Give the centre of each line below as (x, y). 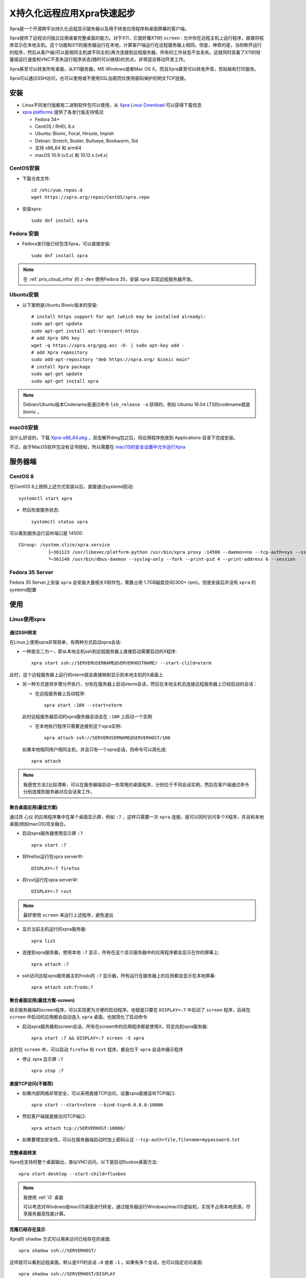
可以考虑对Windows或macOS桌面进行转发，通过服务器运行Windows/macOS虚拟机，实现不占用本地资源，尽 (137, 1207)
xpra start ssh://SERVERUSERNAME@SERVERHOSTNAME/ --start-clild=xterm (121, 663)
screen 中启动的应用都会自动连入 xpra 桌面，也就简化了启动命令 (79, 1017)
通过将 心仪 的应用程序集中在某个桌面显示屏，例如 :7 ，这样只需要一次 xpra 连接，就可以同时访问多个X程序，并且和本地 (137, 817)
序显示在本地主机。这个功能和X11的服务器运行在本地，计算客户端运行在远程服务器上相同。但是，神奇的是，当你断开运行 (136, 45)
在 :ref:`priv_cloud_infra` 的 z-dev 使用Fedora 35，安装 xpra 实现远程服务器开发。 (109, 279)
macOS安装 (24, 427)
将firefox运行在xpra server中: (53, 857)
